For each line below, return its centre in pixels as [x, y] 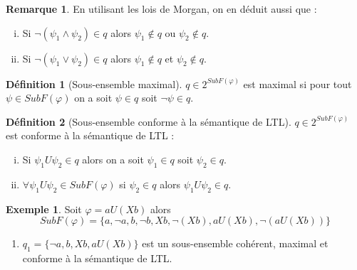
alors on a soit [113, 159]
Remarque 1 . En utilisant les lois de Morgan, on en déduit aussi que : [161, 9]
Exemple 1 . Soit [44, 209]
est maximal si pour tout [297, 83]
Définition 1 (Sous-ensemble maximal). [94, 83]
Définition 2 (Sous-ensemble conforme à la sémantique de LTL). [149, 121]
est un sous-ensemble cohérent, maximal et [235, 243]
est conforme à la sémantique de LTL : [90, 135]
